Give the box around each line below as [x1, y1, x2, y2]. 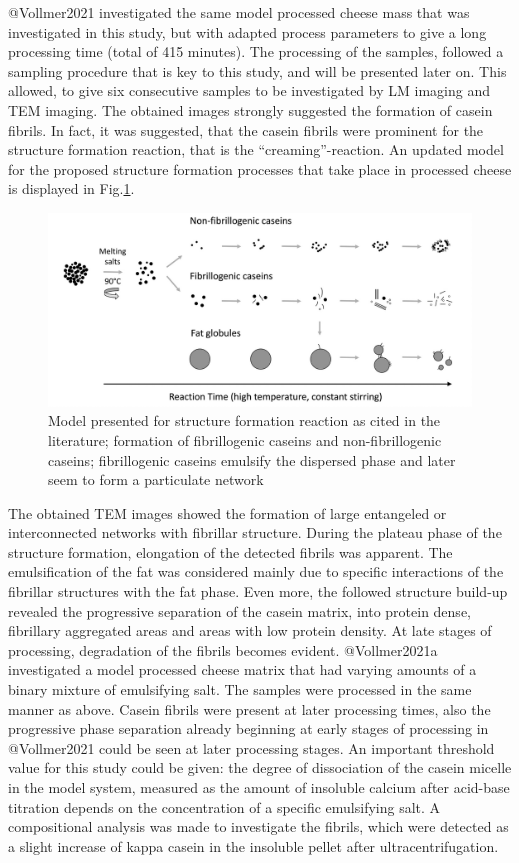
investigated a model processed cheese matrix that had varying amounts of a [8, 659, 477, 680]
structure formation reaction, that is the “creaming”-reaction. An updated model [8, 139, 504, 160]
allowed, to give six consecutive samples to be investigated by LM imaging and [8, 80, 490, 101]
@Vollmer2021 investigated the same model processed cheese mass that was [8, 2, 470, 22]
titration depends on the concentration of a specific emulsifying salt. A [8, 796, 441, 817]
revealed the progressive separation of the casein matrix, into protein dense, [8, 600, 471, 621]
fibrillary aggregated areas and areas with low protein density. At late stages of [8, 620, 492, 641]
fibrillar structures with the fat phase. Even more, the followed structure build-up [8, 581, 508, 602]
